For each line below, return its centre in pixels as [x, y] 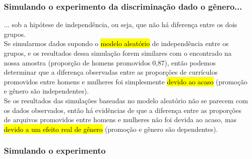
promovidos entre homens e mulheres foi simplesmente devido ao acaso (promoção [126, 81]
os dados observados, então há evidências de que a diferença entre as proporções [123, 110]
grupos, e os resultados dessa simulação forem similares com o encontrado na [118, 53]
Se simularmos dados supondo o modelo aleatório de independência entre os [116, 43]
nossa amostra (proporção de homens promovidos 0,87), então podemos [110, 62]
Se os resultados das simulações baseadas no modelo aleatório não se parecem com [126, 100]
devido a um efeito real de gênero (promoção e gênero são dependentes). [111, 129]
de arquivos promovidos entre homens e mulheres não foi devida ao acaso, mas [120, 119]
